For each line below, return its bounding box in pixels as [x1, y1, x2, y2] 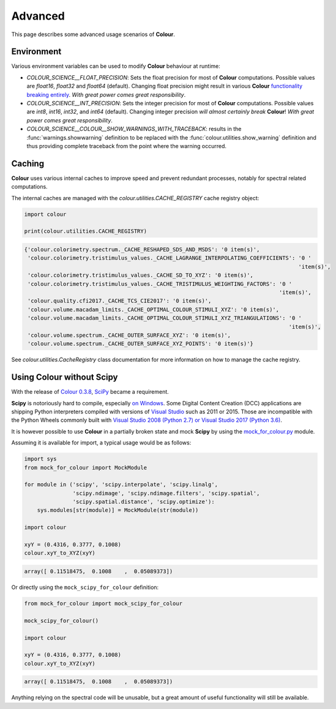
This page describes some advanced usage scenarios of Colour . [11, 31, 176, 38]
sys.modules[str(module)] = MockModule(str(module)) [37, 507, 199, 514]
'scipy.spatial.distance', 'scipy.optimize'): [72, 498, 215, 505]
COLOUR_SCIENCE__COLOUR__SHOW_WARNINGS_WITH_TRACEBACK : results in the [26, 126, 242, 133]
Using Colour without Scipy [11, 372, 118, 383]
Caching [11, 158, 45, 168]
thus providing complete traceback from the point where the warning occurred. [26, 142, 226, 149]
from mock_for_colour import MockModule [24, 464, 147, 471]
